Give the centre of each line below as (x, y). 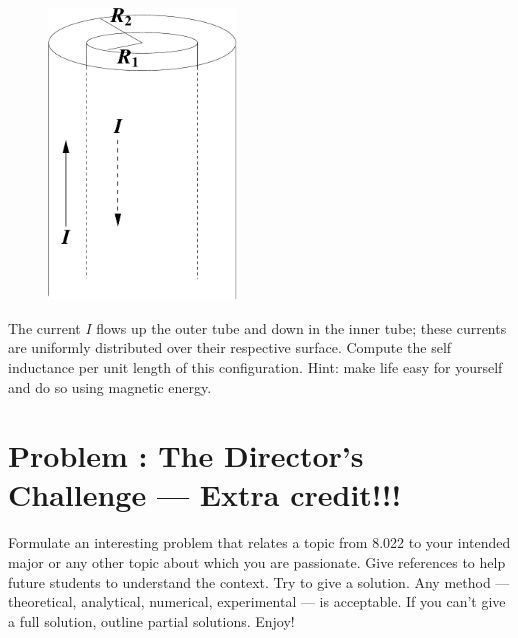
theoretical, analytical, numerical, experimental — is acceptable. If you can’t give (257, 601)
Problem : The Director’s (186, 455)
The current (44, 327)
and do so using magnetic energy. (110, 386)
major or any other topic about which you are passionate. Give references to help (257, 562)
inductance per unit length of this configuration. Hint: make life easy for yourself (255, 366)
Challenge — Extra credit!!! (205, 494)
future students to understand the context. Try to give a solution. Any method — (259, 581)
